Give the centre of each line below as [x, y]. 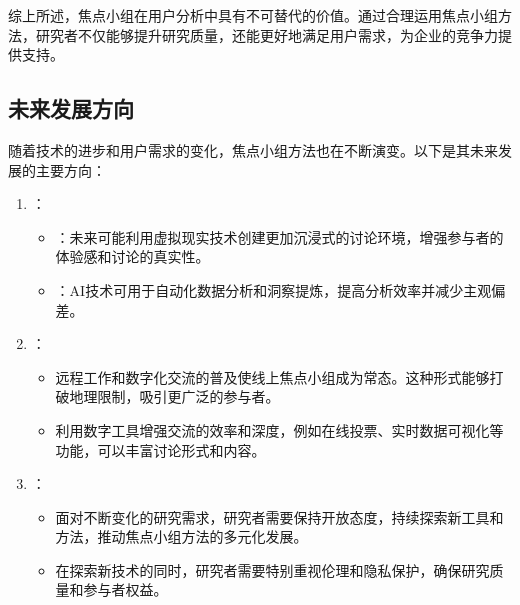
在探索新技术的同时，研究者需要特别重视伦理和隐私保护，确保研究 [272, 569]
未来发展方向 [71, 108]
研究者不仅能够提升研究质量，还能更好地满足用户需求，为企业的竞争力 [266, 34]
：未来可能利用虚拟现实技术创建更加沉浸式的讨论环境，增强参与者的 [279, 236]
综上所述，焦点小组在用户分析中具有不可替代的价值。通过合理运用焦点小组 [253, 15]
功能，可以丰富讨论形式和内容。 [160, 449]
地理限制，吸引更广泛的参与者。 [174, 396]
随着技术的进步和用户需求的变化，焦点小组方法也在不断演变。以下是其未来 [253, 149]
